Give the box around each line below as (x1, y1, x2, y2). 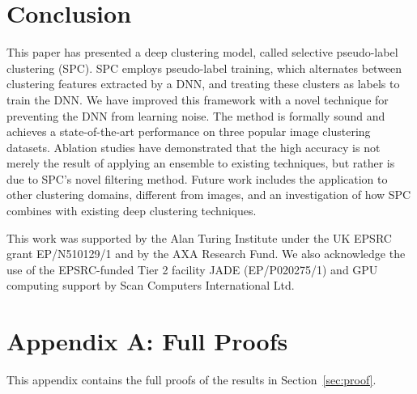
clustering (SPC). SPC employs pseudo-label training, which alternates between (6, 59, 402, 76)
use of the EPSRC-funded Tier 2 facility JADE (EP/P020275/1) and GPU (6, 261, 378, 277)
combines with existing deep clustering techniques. (6, 202, 257, 219)
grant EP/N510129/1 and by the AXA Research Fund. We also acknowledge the (6, 245, 406, 262)
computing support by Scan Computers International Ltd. (6, 277, 295, 294)
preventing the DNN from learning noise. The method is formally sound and (6, 107, 385, 124)
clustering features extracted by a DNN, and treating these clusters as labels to (6, 75, 400, 92)
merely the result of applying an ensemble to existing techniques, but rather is (6, 155, 395, 172)
